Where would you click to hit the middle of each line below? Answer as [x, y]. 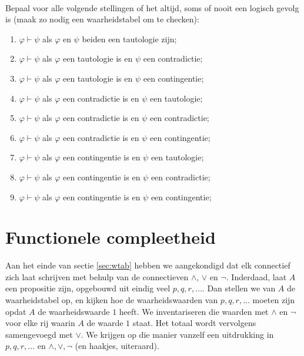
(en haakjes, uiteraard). [117, 346]
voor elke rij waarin [40, 323]
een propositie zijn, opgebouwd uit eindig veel [88, 288]
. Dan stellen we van [239, 288]
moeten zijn [274, 300]
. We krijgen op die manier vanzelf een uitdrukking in [177, 334]
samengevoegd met [39, 334]
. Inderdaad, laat [256, 276]
